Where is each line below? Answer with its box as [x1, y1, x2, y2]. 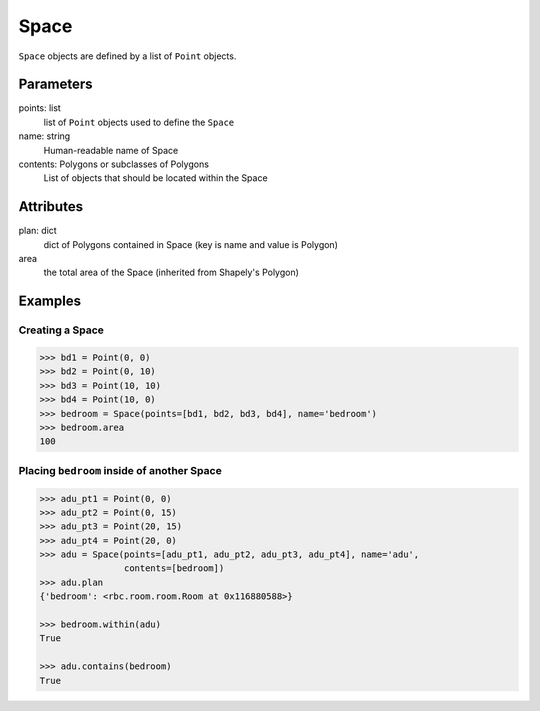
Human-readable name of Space [43, 144, 179, 156]
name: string [18, 130, 71, 142]
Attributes [18, 198, 84, 215]
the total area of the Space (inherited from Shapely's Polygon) [43, 266, 300, 279]
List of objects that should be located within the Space [43, 172, 269, 184]
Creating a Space [18, 323, 105, 337]
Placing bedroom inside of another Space [18, 463, 222, 477]
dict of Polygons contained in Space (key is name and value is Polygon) [43, 238, 339, 250]
